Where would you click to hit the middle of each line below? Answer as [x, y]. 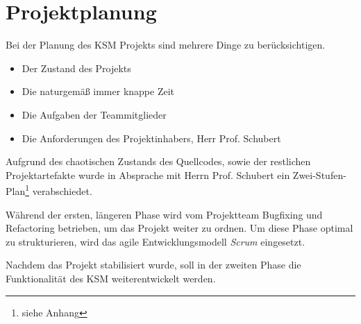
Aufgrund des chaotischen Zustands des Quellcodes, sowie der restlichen [158, 161]
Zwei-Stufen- [319, 174]
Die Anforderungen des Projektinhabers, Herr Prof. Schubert [151, 138]
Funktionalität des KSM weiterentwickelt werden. [111, 278]
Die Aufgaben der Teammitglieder [94, 114]
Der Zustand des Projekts [76, 68]
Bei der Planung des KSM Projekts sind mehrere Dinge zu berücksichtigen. [166, 45]
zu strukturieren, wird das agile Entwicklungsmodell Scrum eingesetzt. [156, 241]
